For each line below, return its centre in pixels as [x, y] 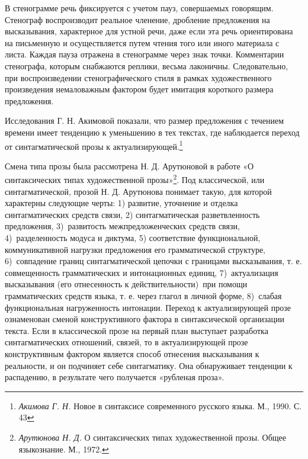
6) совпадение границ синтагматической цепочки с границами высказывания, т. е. [153, 261]
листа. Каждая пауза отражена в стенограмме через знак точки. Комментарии [145, 54]
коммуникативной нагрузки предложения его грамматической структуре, [135, 249]
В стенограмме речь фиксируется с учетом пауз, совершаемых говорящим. [139, 8]
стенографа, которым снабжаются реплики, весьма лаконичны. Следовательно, [147, 65]
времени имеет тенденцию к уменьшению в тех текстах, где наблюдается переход [152, 132]
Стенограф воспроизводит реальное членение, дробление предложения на [137, 19]
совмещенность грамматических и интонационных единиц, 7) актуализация [142, 272]
